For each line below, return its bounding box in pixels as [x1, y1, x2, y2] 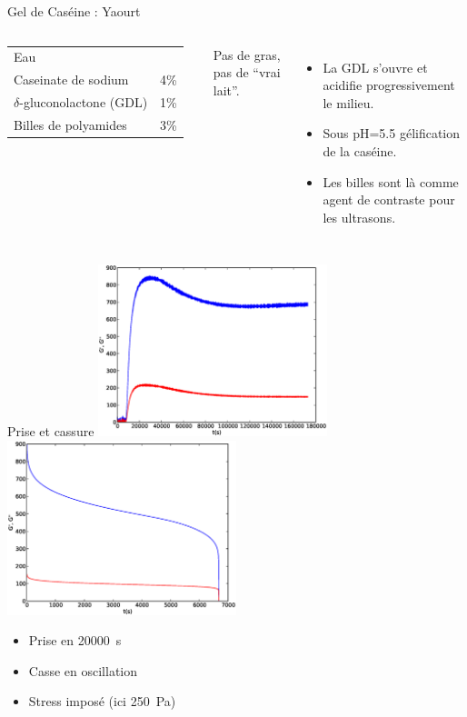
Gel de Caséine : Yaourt [7, 2, 141, 20]
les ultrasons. [323, 207, 396, 226]
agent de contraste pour [323, 190, 455, 209]
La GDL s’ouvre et [323, 57, 428, 76]
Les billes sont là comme [323, 172, 459, 191]
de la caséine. [323, 141, 397, 160]
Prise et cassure [7, 422, 94, 441]
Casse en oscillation [28, 661, 138, 680]
